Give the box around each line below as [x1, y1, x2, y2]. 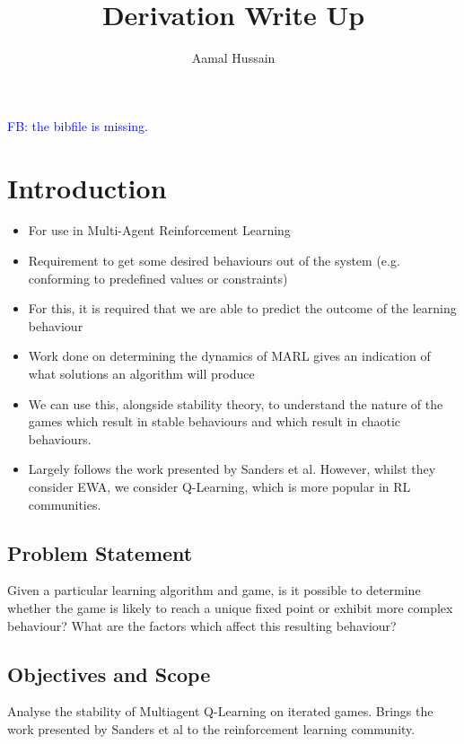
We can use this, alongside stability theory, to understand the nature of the [28, 394, 443, 413]
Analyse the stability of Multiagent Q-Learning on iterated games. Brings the [7, 702, 433, 721]
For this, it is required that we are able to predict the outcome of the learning [28, 299, 457, 318]
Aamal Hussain [191, 48, 276, 67]
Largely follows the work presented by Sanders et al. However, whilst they [28, 460, 436, 478]
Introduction [7, 169, 167, 206]
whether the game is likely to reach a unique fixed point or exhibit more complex [7, 598, 453, 617]
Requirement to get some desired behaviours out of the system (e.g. [28, 251, 400, 270]
